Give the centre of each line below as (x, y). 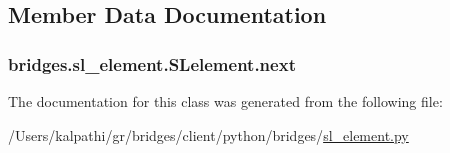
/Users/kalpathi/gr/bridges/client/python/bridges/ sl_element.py (208, 134)
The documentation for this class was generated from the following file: (225, 101)
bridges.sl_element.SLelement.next (152, 63)
